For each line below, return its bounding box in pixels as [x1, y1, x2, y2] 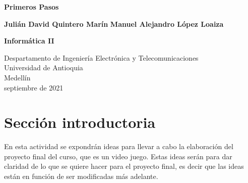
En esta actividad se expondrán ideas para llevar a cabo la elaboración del [4, 141, 233, 152]
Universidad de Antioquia [4, 62, 83, 73]
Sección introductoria [4, 112, 156, 132]
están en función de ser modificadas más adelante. [4, 171, 158, 181]
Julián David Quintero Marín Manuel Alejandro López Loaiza [4, 18, 224, 29]
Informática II [4, 35, 54, 46]
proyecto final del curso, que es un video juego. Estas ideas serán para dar [4, 151, 232, 161]
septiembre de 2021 [4, 82, 64, 93]
